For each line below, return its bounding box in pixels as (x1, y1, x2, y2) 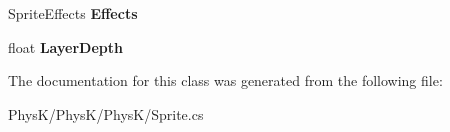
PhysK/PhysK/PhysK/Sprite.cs (8, 103, 204, 124)
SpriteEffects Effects (8, 3, 138, 23)
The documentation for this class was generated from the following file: (8, 70, 443, 91)
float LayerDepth (8, 36, 123, 57)
